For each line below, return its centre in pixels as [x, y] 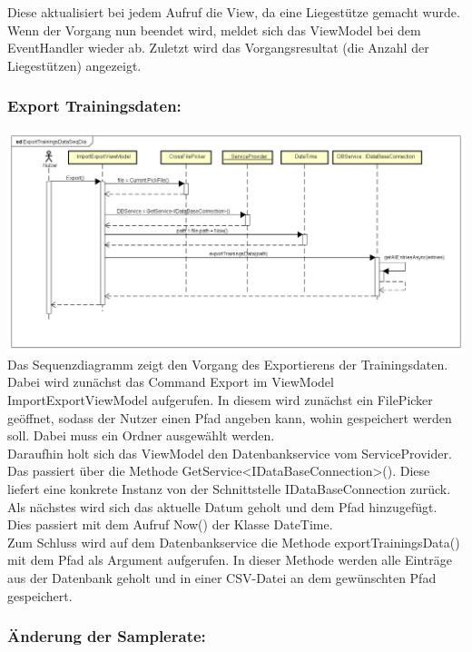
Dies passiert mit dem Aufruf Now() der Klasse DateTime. [170, 524]
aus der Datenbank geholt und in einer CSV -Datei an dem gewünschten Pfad [222, 577]
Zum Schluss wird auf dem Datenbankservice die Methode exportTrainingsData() [234, 542]
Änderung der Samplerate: [107, 636]
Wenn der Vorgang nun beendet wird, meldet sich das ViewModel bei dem [214, 30]
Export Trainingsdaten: [94, 106]
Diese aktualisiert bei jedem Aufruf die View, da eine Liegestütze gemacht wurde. [234, 12]
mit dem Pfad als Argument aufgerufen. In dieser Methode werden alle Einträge [230, 560]
